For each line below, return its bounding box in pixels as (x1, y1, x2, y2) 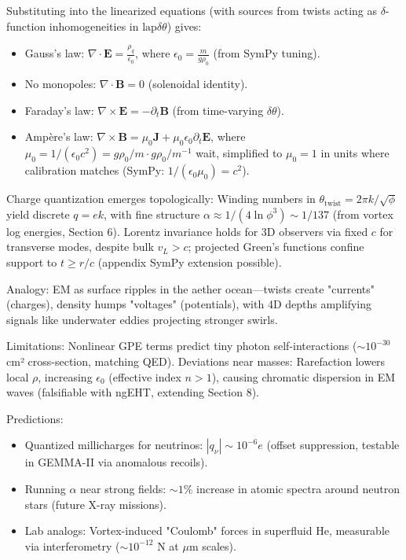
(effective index (108, 368, 181, 385)
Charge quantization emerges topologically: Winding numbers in (6, 190, 316, 207)
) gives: (166, 17, 202, 34)
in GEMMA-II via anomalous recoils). (24, 454, 208, 470)
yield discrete (6, 205, 70, 222)
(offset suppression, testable (266, 437, 400, 453)
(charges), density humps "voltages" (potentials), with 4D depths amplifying (6, 296, 372, 312)
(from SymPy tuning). (213, 45, 320, 61)
